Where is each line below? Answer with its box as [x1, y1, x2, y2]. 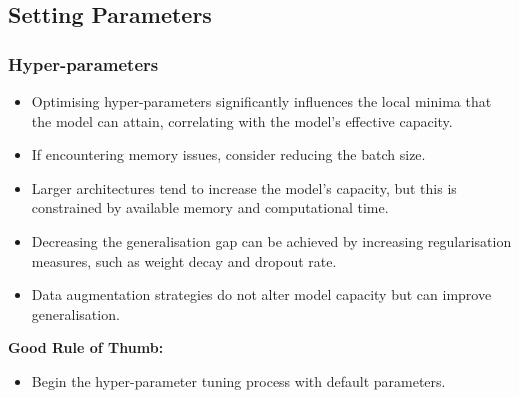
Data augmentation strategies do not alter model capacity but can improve [31, 284, 492, 305]
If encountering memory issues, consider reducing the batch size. [31, 144, 426, 165]
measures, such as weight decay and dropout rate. [31, 250, 337, 271]
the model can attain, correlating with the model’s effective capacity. [31, 110, 453, 131]
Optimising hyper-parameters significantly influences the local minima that [31, 91, 492, 111]
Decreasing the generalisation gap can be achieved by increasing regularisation [31, 230, 512, 251]
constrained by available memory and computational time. [31, 197, 389, 218]
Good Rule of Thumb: [8, 337, 164, 358]
